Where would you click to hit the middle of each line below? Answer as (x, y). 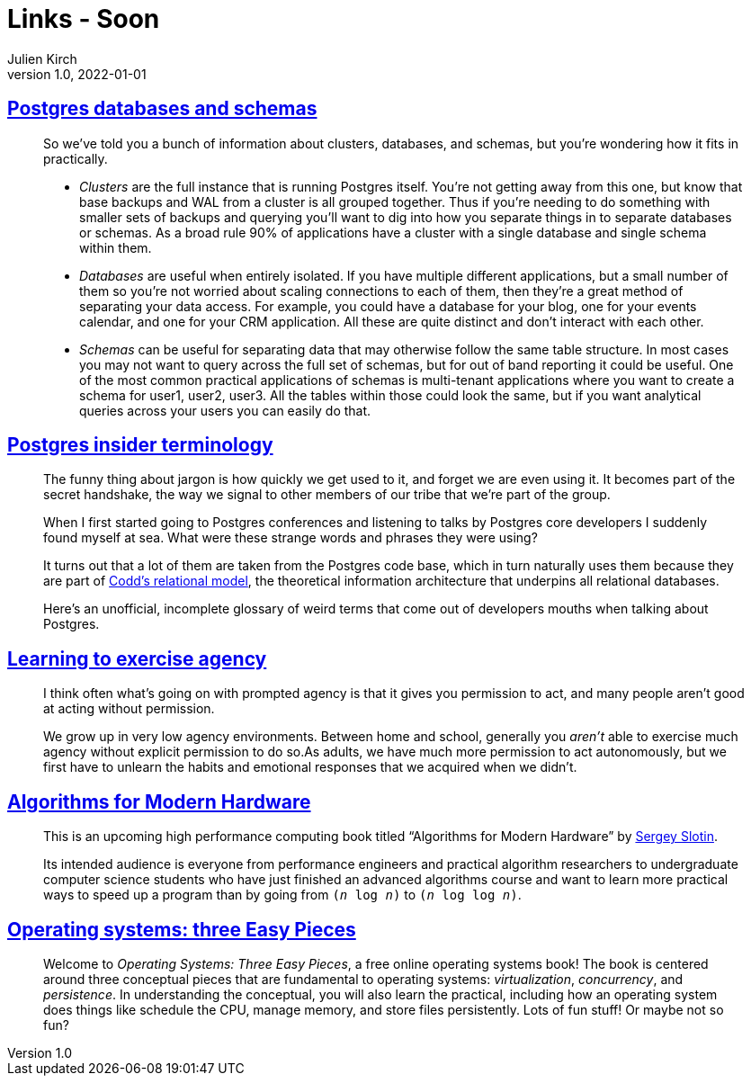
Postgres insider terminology (140, 445)
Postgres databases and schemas (162, 109)
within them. (116, 247)
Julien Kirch (42, 58)
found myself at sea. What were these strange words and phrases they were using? (291, 538)
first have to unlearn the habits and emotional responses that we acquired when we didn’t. (310, 767)
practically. (76, 158)
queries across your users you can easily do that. (225, 410)
